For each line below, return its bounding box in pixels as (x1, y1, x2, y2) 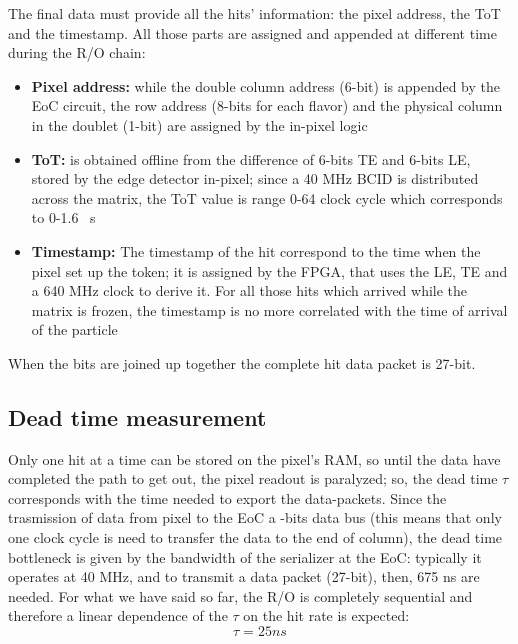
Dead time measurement (8, 401, 267, 432)
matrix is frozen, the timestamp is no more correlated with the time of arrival (31, 299, 508, 320)
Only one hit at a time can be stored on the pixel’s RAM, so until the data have (8, 448, 501, 469)
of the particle (31, 319, 118, 340)
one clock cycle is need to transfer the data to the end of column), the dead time (8, 527, 503, 548)
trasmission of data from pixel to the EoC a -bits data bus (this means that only (8, 507, 502, 528)
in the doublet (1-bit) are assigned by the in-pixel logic (31, 114, 368, 135)
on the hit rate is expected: (243, 605, 410, 626)
